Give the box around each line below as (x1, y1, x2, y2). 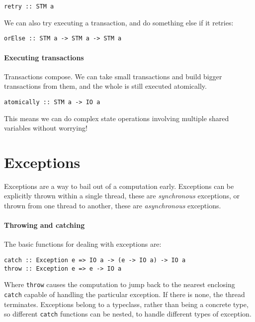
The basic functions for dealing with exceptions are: (4, 239, 162, 249)
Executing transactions (4, 52, 84, 62)
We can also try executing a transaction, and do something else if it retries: (4, 17, 234, 27)
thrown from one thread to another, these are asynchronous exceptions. (4, 200, 221, 211)
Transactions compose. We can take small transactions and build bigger (4, 71, 222, 81)
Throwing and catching (4, 220, 85, 230)
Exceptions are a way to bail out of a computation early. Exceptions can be (4, 180, 234, 191)
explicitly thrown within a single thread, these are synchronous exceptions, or (4, 190, 240, 201)
